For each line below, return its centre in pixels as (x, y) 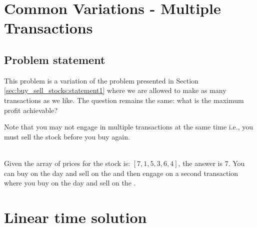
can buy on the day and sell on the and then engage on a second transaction (121, 173)
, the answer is (200, 163)
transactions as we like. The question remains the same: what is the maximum (124, 100)
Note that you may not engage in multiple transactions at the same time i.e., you (129, 127)
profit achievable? (31, 110)
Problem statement (55, 59)
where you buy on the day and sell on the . (70, 183)
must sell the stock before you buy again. (67, 136)
